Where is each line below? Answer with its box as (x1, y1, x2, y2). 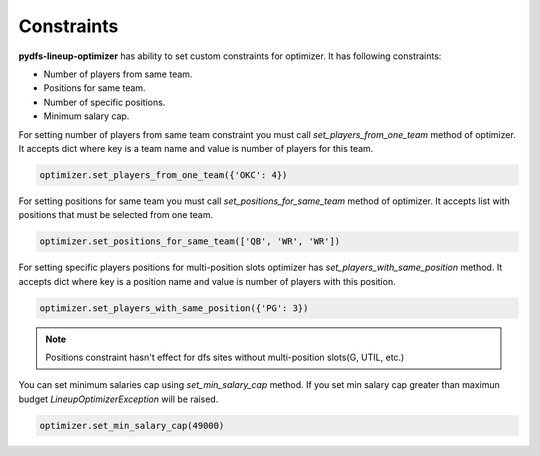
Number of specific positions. (43, 96, 166, 108)
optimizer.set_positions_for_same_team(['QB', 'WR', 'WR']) (39, 236, 341, 247)
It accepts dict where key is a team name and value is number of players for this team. (18, 142, 374, 154)
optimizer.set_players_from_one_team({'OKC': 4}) (39, 169, 288, 180)
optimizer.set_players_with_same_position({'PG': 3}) (39, 302, 309, 314)
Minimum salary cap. (43, 110, 130, 122)
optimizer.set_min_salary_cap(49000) (39, 420, 225, 431)
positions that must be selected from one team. (18, 209, 214, 221)
